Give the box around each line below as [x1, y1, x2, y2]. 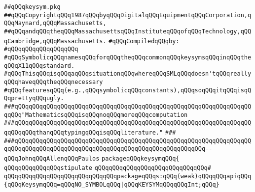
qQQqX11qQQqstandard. [4, 62, 75, 69]
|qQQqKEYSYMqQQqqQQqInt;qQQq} [120, 181, 219, 188]
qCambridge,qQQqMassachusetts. [4, 37, 107, 45]
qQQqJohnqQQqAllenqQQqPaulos [4, 155, 100, 162]
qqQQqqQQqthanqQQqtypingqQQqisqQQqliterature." [4, 129, 163, 136]
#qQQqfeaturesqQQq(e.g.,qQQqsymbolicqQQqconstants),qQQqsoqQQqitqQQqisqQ [4, 86, 252, 94]
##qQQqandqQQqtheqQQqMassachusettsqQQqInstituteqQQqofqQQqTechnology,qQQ [4, 27, 252, 35]
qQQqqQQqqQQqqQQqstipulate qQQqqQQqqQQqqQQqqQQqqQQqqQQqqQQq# [4, 165, 211, 172]
